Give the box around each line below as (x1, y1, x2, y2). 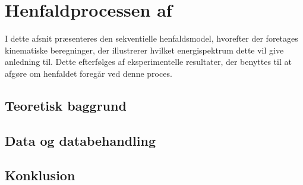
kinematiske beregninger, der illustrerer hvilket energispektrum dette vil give (5, 43, 284, 56)
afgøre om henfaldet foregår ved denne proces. (5, 67, 172, 79)
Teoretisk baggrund (5, 96, 127, 114)
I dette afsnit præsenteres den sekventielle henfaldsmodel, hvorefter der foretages (5, 32, 298, 45)
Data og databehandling (5, 131, 156, 149)
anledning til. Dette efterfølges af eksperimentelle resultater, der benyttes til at (5, 55, 292, 68)
